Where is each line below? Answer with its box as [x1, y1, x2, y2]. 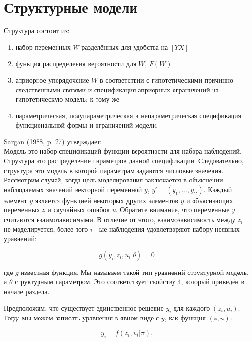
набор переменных [15, 42, 71, 52]
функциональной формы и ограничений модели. [15, 120, 158, 130]
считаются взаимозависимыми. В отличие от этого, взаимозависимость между [4, 214, 235, 225]
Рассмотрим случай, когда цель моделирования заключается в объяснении [4, 175, 223, 185]
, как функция [164, 313, 206, 323]
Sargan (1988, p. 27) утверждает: [4, 136, 102, 146]
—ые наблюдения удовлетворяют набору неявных [92, 224, 240, 234]
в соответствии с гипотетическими [100, 74, 202, 85]
